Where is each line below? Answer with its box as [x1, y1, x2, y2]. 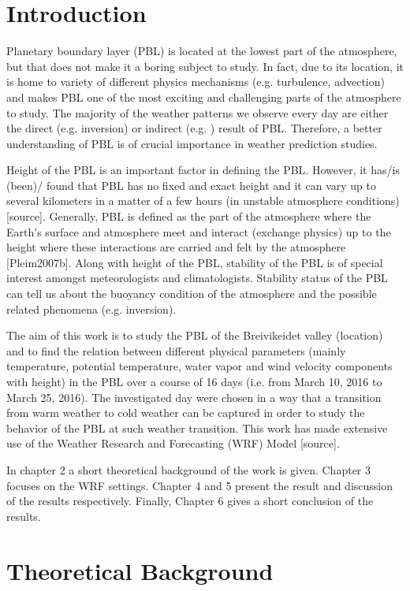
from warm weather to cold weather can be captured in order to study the [6, 404, 365, 421]
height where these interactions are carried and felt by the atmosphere [6, 239, 346, 255]
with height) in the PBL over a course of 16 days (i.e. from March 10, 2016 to [6, 374, 382, 389]
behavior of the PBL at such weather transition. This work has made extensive [6, 419, 388, 436]
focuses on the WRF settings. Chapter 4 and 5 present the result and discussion [6, 477, 393, 493]
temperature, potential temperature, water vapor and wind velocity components [6, 358, 393, 374]
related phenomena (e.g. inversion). [6, 300, 177, 317]
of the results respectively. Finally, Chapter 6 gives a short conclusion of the [6, 492, 374, 509]
